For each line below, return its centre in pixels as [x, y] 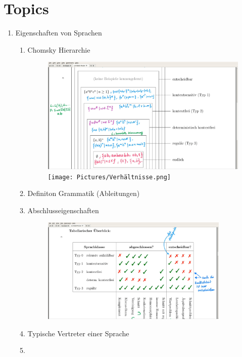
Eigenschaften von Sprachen [59, 33]
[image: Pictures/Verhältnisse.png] [109, 177]
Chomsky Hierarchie [59, 49]
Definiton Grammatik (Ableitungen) [84, 193]
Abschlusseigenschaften [63, 210]
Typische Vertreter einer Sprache [78, 333]
